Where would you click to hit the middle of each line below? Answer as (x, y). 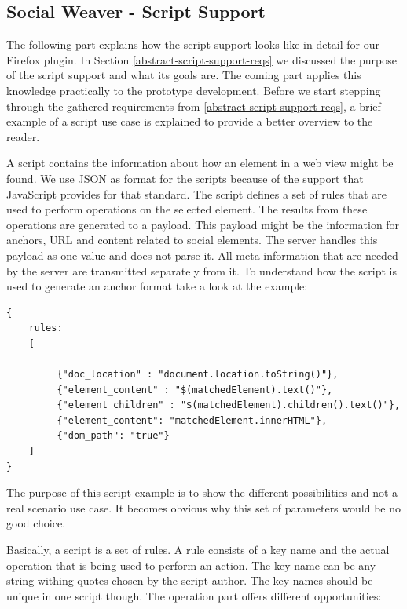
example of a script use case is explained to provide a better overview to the (190, 121)
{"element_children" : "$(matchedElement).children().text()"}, (229, 405)
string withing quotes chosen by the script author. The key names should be (190, 580)
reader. (23, 136)
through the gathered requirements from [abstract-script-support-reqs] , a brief (194, 106)
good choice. (36, 523)
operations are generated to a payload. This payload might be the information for (203, 224)
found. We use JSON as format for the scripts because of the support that (185, 178)
